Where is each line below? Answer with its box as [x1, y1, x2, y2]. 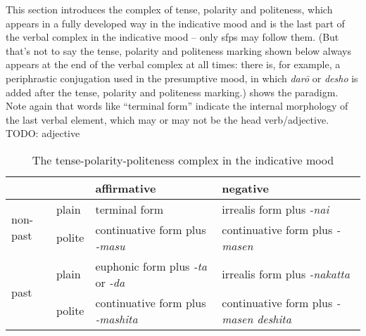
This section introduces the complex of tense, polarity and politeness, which [6, 2, 333, 16]
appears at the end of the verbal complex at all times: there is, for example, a [6, 57, 341, 72]
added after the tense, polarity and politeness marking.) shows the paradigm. [6, 84, 339, 99]
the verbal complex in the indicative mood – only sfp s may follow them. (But [6, 30, 339, 44]
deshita [257, 310, 291, 327]
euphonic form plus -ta [95, 257, 207, 274]
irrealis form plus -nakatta [222, 266, 350, 283]
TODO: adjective [6, 126, 80, 141]
